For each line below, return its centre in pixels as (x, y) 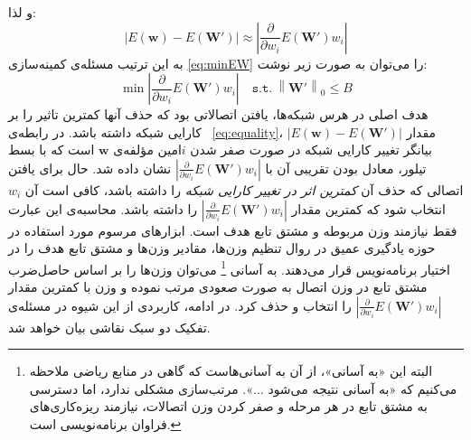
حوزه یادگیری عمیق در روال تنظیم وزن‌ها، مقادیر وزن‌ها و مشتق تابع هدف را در (222, 248)
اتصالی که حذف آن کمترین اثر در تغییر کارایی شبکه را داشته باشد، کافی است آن (244, 189)
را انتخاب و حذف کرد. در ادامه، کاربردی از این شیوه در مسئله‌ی (180, 305)
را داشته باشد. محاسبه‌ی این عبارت (103, 208)
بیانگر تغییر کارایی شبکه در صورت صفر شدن (311, 150)
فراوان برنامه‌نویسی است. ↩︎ (105, 423)
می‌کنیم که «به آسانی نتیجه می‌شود (363, 388)
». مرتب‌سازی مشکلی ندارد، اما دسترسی (141, 388)
